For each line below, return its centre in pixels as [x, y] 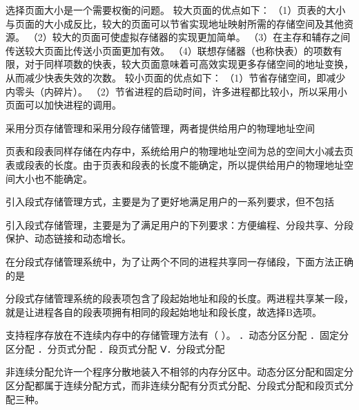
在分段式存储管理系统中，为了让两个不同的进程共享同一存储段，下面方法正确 [179, 261]
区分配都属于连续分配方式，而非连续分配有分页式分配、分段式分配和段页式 [175, 385]
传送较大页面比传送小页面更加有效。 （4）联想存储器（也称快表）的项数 [169, 50]
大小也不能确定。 [54, 178]
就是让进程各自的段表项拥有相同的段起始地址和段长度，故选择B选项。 [164, 311]
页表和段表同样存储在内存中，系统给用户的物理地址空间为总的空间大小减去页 [179, 151]
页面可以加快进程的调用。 [64, 105]
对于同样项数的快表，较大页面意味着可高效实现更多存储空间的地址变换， [189, 64]
